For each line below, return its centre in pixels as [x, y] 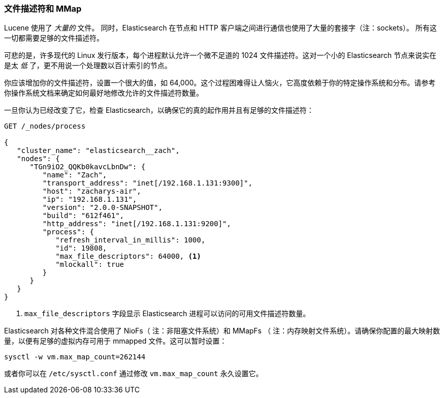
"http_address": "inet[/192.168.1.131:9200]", [137, 224]
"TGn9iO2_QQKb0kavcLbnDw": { [88, 167]
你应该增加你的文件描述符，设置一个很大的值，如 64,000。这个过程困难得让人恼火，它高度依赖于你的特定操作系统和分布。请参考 [220, 83]
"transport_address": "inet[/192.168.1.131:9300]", [147, 183]
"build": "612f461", [83, 216]
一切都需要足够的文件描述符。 [54, 38]
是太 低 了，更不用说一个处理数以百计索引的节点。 [88, 66]
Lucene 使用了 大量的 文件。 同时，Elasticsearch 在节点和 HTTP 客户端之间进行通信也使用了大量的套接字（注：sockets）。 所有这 [220, 28]
